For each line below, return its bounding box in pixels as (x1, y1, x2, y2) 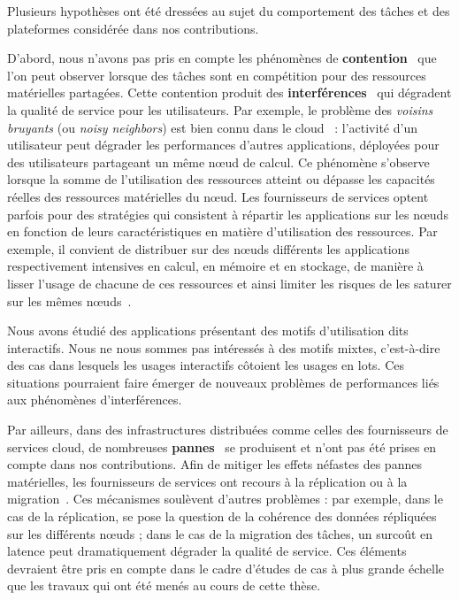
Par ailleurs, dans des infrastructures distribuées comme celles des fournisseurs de (7, 420, 448, 439)
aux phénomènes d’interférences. (7, 390, 182, 409)
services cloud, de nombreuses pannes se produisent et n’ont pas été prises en (7, 437, 437, 456)
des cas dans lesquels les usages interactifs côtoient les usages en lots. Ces (7, 356, 404, 374)
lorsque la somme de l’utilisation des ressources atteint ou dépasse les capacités (7, 170, 435, 188)
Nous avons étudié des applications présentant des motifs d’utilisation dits (7, 321, 409, 340)
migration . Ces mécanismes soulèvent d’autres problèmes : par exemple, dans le (7, 489, 443, 508)
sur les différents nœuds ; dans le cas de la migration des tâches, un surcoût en (7, 524, 433, 542)
